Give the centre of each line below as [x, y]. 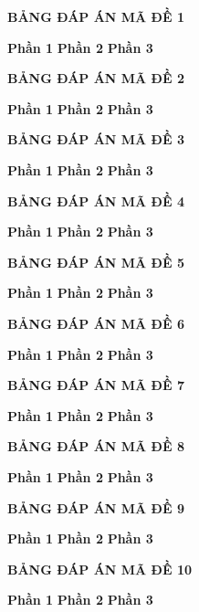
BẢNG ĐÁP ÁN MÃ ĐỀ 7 [96, 385]
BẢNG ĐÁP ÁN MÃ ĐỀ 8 [96, 446]
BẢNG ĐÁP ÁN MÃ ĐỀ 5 [96, 262]
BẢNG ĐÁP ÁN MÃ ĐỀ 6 [96, 323]
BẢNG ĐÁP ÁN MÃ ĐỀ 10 [100, 569]
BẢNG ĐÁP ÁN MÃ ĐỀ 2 [96, 78]
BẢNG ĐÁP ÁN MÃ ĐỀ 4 [96, 200]
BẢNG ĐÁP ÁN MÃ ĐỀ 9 [96, 507]
